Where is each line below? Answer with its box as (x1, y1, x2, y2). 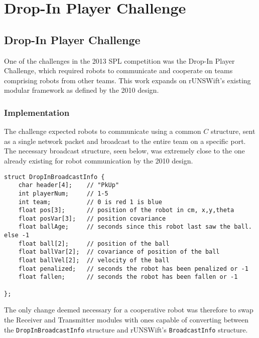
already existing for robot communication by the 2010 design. (4, 155, 193, 165)
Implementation (4, 106, 70, 118)
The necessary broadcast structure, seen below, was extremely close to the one (4, 145, 245, 156)
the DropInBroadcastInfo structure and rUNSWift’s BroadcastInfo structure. (4, 324, 248, 334)
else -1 (4, 232, 30, 239)
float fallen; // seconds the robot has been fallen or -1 (18, 273, 238, 281)
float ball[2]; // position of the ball (18, 240, 170, 247)
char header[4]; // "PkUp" (18, 182, 119, 189)
